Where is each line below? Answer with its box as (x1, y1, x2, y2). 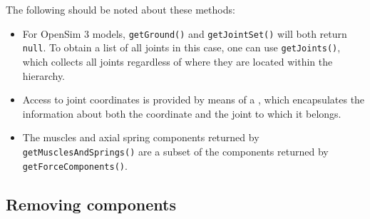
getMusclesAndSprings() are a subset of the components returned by (22, 143, 329, 158)
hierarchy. (22, 68, 66, 83)
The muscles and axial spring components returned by (22, 130, 259, 145)
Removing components (6, 193, 176, 215)
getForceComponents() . (22, 158, 128, 173)
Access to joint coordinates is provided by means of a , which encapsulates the (22, 92, 365, 107)
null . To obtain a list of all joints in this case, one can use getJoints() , (22, 40, 341, 55)
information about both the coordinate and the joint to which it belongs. (22, 106, 341, 121)
